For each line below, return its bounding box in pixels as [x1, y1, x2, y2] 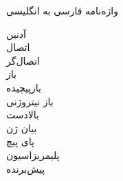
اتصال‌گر [6, 53, 40, 67]
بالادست [6, 107, 39, 122]
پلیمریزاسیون [6, 147, 60, 162]
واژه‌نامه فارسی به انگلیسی [6, 3, 118, 17]
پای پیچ [6, 134, 34, 149]
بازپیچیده [6, 80, 41, 94]
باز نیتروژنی [6, 94, 54, 108]
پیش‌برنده [6, 161, 45, 175]
